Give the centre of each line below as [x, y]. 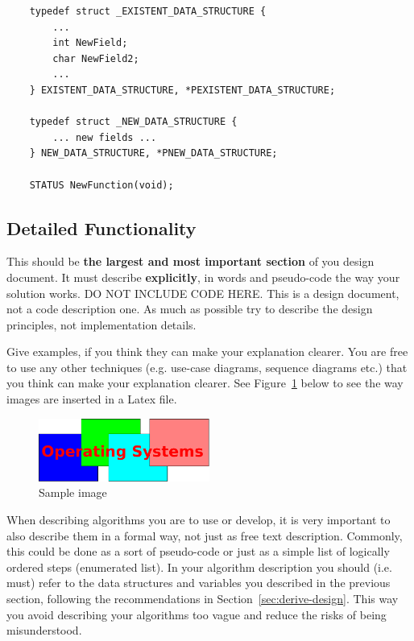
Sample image [73, 492]
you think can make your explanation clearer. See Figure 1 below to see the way [205, 383]
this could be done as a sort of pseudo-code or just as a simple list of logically [198, 551]
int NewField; [90, 43]
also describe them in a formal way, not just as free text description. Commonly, [205, 535]
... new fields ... [105, 137]
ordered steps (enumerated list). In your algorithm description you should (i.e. [199, 567]
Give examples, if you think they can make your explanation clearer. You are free [207, 352]
